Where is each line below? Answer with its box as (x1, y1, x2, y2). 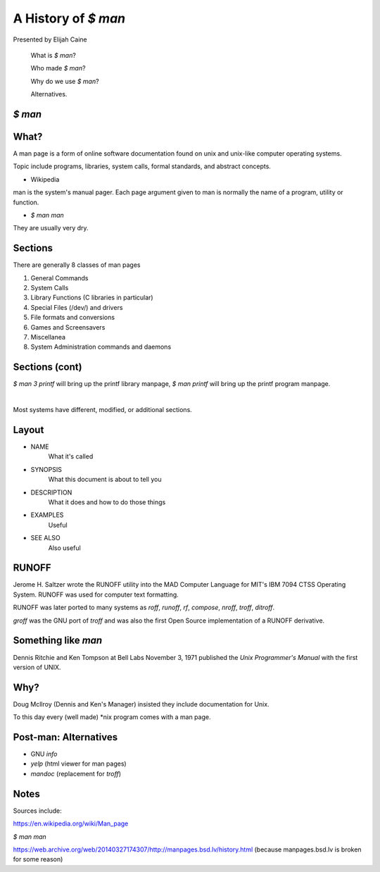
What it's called (48, 452, 94, 461)
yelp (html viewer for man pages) (30, 759, 127, 768)
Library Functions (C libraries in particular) (30, 293, 154, 302)
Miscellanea (30, 333, 66, 342)
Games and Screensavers (30, 323, 106, 331)
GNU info (30, 750, 58, 759)
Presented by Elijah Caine (13, 35, 87, 44)
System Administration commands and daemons (30, 342, 172, 351)
